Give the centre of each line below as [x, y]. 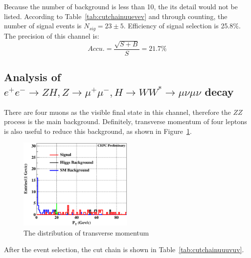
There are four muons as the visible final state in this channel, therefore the [117, 112]
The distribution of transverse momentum [86, 233]
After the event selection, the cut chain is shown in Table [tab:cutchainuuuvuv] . [124, 249]
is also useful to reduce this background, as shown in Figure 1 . [98, 131]
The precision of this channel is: [52, 35]
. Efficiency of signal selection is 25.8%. [182, 26]
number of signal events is [43, 26]
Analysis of [33, 77]
